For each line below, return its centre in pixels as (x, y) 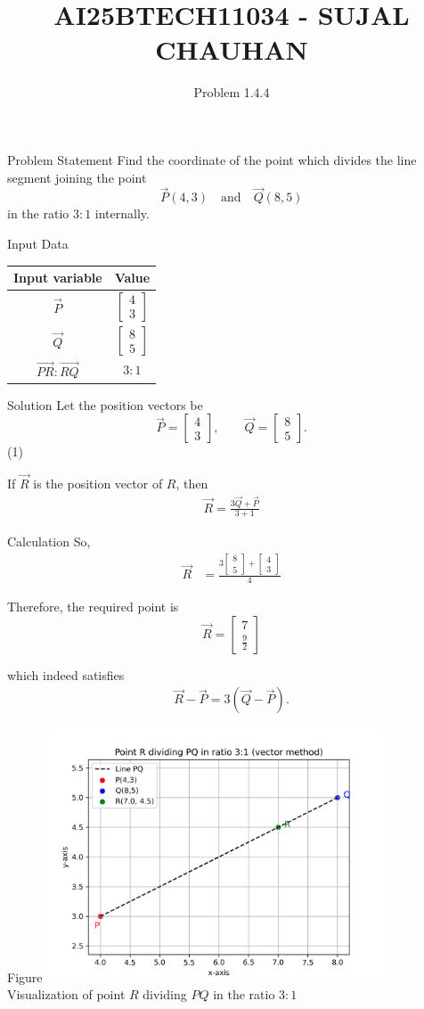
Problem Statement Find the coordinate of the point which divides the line (212, 159)
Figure (25, 976)
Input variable (58, 277)
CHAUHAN (232, 49)
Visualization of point (66, 994)
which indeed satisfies (66, 674)
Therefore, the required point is (93, 607)
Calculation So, (49, 541)
